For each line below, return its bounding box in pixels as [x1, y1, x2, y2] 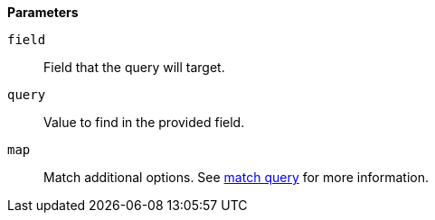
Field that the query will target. [43, 60, 225, 75]
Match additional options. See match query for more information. [43, 170, 429, 185]
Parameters [7, 5, 79, 20]
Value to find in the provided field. [43, 115, 245, 130]
